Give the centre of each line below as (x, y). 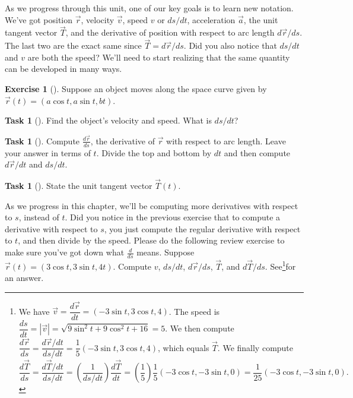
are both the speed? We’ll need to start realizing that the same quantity (159, 57)
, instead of (39, 217)
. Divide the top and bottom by (154, 152)
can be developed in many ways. (63, 69)
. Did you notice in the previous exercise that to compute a (173, 217)
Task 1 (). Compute (42, 140)
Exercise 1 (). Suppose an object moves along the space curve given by (136, 89)
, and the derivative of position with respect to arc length (170, 32)
